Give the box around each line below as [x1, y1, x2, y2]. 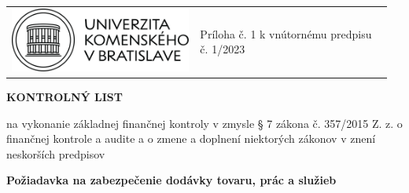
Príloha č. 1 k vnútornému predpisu [200, 25, 372, 42]
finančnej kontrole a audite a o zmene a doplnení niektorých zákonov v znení [6, 130, 376, 147]
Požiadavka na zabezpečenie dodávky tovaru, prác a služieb [6, 172, 337, 188]
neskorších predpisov [6, 145, 105, 162]
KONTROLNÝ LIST [6, 88, 123, 104]
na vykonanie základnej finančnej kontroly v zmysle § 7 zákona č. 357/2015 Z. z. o [6, 115, 403, 131]
